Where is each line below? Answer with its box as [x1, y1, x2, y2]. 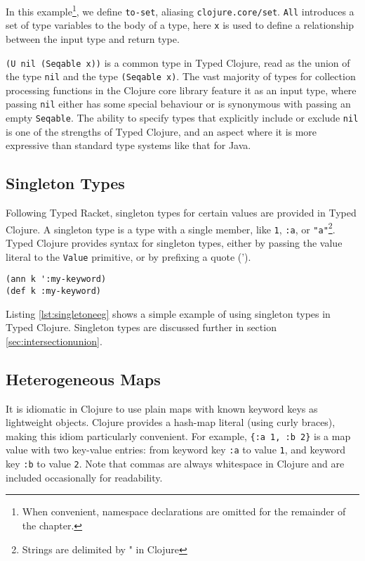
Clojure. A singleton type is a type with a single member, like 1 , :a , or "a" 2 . [6, 219, 336, 236]
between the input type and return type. [6, 31, 180, 46]
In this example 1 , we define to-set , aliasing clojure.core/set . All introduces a [6, 2, 354, 18]
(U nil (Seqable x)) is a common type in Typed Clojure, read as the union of [6, 55, 350, 70]
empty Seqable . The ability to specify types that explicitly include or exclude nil [6, 110, 359, 125]
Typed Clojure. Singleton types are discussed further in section [6, 320, 277, 335]
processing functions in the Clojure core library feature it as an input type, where [6, 82, 357, 97]
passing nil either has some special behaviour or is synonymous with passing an [6, 96, 351, 111]
